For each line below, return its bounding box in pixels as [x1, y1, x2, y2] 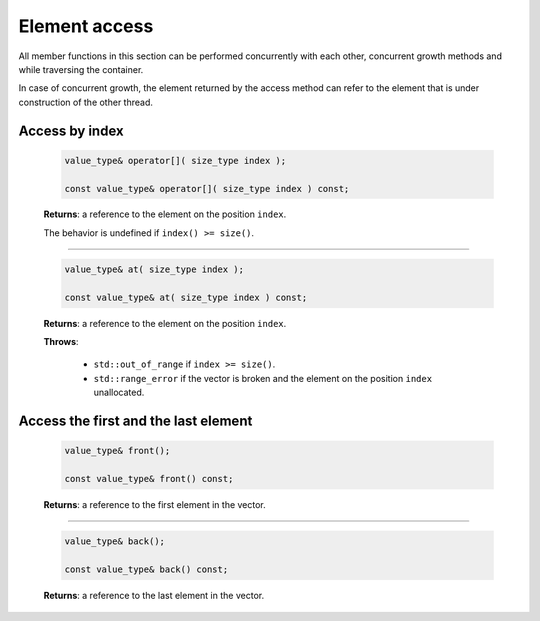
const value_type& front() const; [64, 473, 234, 484]
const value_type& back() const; [64, 563, 229, 575]
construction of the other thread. [18, 96, 154, 108]
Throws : [43, 336, 79, 348]
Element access [18, 15, 154, 37]
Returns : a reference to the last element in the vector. [43, 589, 265, 601]
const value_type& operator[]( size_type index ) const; [64, 183, 350, 194]
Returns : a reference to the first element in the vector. [43, 498, 267, 510]
